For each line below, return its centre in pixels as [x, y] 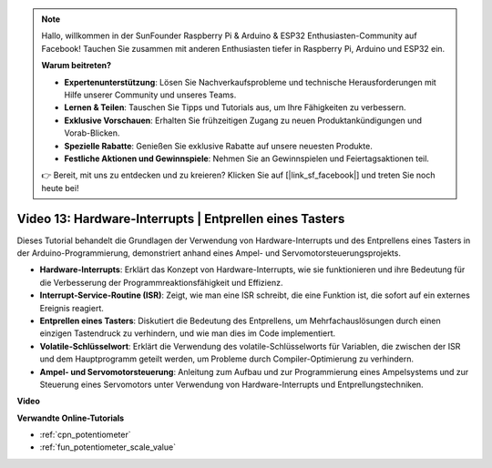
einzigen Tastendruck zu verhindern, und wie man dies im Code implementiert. [188, 333]
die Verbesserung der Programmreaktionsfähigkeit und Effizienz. [161, 282]
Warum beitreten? [77, 66]
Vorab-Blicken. [92, 133]
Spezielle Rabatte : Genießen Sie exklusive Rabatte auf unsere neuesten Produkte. [218, 146]
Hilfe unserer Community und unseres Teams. [150, 95]
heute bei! [60, 188]
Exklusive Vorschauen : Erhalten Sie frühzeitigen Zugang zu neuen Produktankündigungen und [243, 120]
